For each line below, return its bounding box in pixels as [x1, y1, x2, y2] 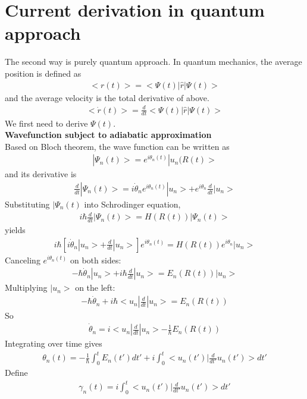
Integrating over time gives [5, 337, 102, 350]
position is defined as [5, 67, 82, 79]
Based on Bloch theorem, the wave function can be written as [5, 140, 230, 152]
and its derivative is [5, 168, 77, 180]
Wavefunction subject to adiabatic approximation [5, 128, 212, 141]
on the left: [75, 281, 115, 294]
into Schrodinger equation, [84, 197, 181, 210]
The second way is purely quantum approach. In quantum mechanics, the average [5, 55, 302, 68]
